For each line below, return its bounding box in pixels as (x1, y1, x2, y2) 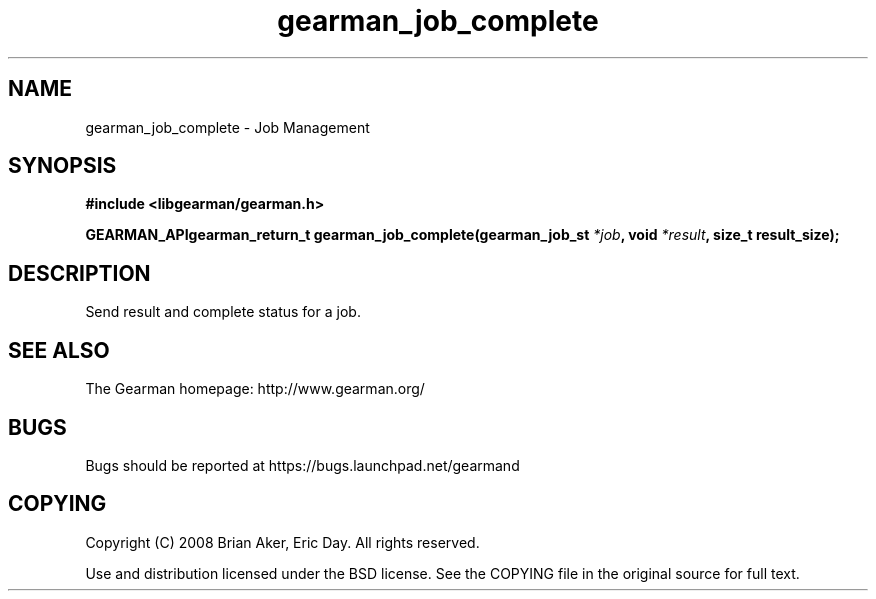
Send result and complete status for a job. (85, 303, 361, 321)
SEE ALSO (8, 337, 110, 363)
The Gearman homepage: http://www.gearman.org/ (85, 380, 425, 398)
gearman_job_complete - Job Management (85, 118, 370, 136)
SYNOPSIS (8, 153, 117, 179)
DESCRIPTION (8, 260, 151, 286)
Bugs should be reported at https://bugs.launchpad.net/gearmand (85, 456, 520, 474)
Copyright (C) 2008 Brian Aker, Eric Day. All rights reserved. (85, 533, 480, 551)
